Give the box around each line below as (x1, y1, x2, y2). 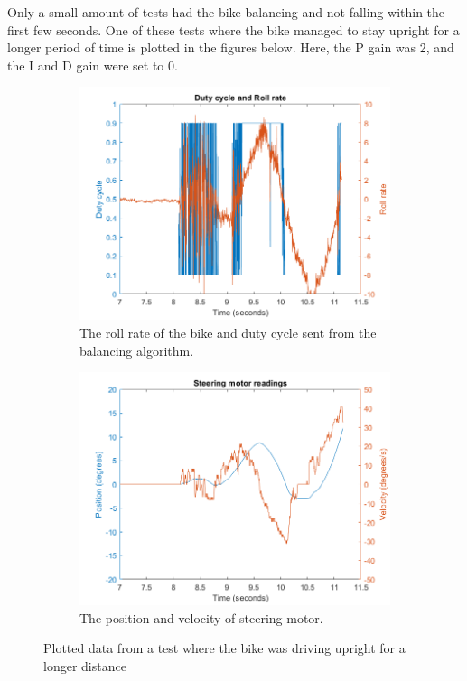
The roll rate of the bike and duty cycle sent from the (79, 322, 377, 341)
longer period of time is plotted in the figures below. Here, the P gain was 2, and (7, 38, 454, 57)
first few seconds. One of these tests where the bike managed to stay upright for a (7, 20, 460, 39)
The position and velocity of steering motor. (79, 608, 323, 627)
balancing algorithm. (79, 340, 194, 359)
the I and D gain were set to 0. (7, 55, 178, 74)
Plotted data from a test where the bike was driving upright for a (43, 639, 406, 658)
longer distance (43, 656, 126, 675)
